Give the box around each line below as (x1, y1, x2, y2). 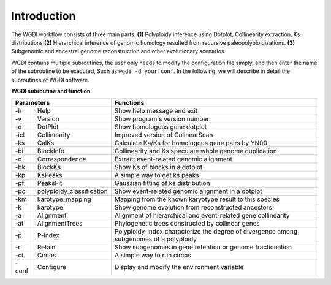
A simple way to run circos (114, 251, 191, 260)
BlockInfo (37, 147, 65, 156)
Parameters (15, 99, 50, 107)
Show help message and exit (114, 107, 198, 115)
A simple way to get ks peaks (114, 171, 199, 180)
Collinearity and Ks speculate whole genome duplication (114, 147, 277, 156)
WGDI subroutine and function (11, 87, 91, 94)
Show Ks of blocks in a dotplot (114, 163, 203, 172)
